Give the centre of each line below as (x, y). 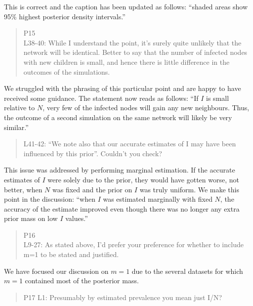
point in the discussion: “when (50, 199)
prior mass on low (31, 218)
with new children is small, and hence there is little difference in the (126, 62)
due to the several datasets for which (187, 271)
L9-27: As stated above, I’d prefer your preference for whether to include (133, 244)
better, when (23, 189)
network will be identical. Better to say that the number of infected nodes (135, 52)
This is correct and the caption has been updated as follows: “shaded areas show (126, 6)
